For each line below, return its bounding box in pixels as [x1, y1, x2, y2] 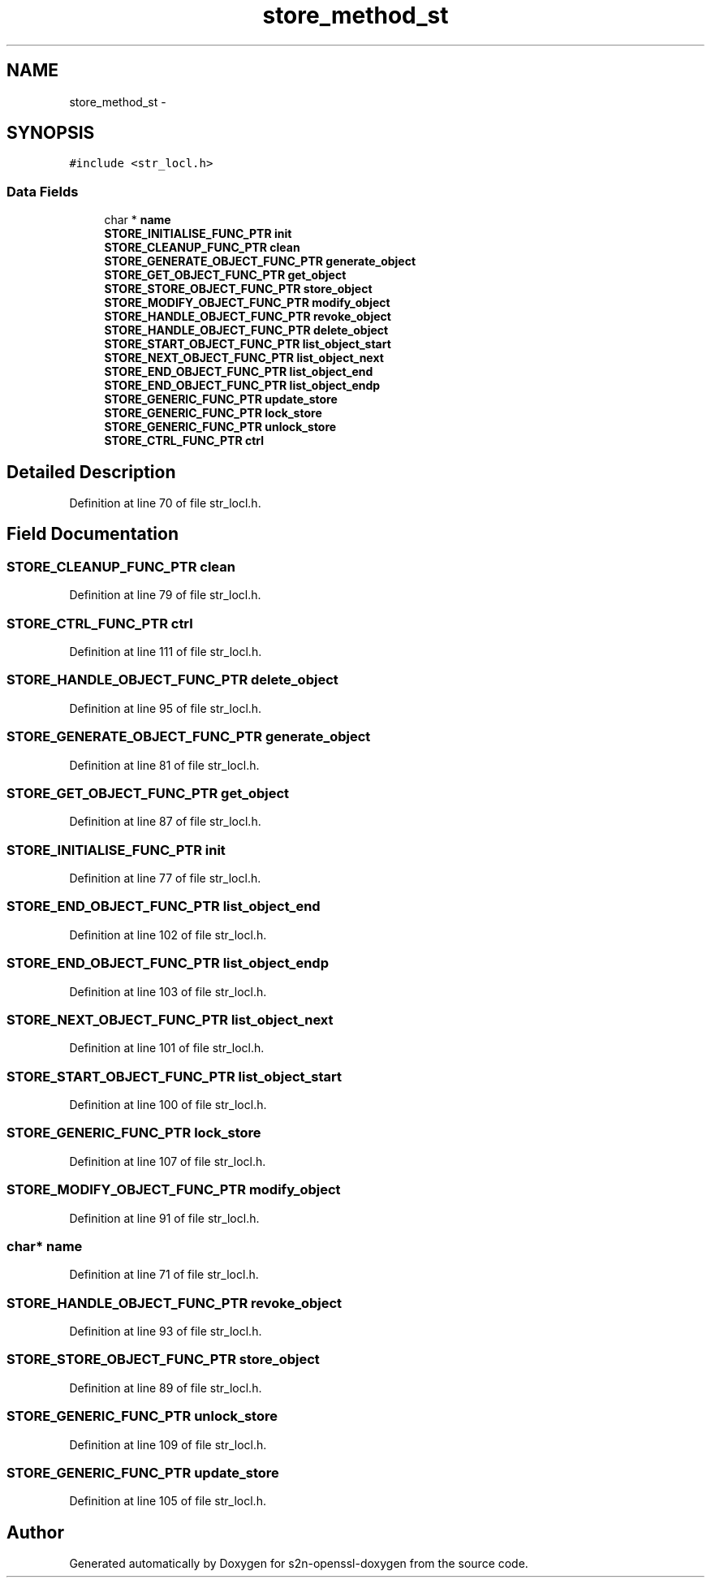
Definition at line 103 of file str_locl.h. [69, 984, 267, 999]
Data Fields [6, 183, 79, 200]
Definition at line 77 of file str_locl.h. [69, 871, 261, 885]
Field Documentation [6, 524, 179, 545]
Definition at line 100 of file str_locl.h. [69, 1098, 267, 1111]
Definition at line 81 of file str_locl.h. [69, 757, 260, 772]
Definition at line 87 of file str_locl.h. [69, 814, 261, 829]
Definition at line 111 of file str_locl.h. [69, 645, 262, 658]
